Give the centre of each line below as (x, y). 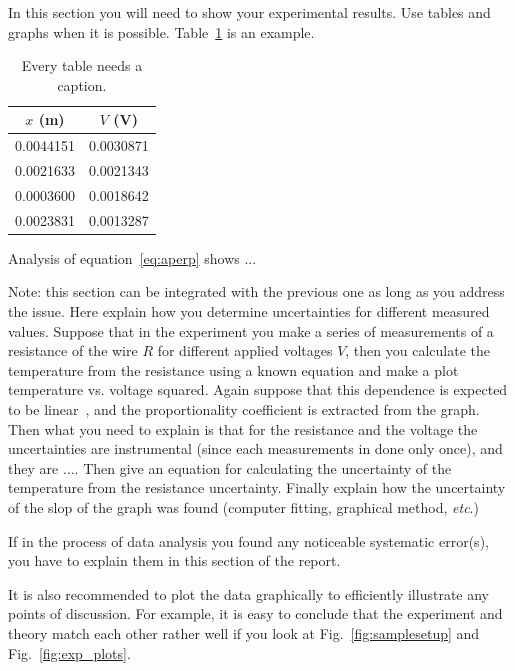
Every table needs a (82, 65)
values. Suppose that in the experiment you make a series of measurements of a (251, 330)
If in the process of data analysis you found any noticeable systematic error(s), (248, 540)
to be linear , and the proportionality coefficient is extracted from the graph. (244, 409)
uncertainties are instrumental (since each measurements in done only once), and (255, 448)
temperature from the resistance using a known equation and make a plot (233, 369)
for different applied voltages (245, 350)
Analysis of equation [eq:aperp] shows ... (132, 257)
